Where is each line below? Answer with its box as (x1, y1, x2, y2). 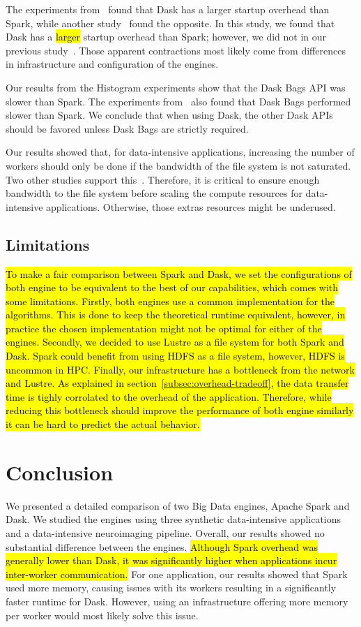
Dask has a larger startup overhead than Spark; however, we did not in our (6, 29, 327, 44)
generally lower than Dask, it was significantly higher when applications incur (6, 553, 337, 568)
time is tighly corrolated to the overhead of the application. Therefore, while (6, 389, 332, 404)
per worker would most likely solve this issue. (6, 607, 199, 622)
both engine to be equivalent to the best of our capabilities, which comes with (6, 280, 339, 295)
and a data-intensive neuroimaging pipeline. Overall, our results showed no (6, 525, 325, 540)
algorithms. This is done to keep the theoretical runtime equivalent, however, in (6, 307, 346, 322)
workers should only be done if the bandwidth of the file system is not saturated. (6, 158, 351, 172)
